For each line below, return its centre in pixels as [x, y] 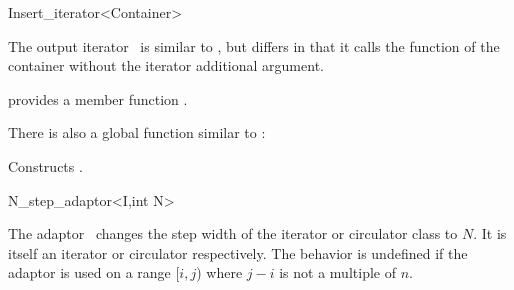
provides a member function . [98, 98]
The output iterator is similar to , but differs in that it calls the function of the [254, 45]
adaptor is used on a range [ [94, 272]
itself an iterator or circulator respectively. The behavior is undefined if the [238, 252]
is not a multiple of [337, 272]
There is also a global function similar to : [137, 132]
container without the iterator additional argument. [166, 65]
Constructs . [45, 165]
